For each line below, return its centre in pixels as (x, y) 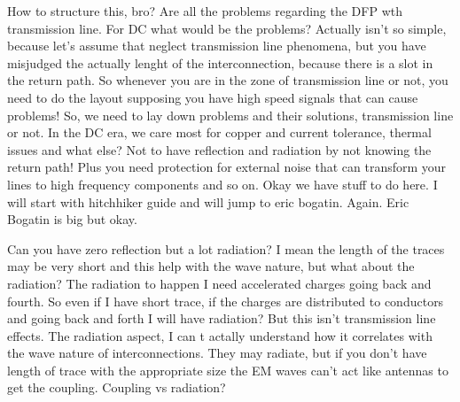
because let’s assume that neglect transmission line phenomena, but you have (217, 46)
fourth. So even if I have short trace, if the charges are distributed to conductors (226, 301)
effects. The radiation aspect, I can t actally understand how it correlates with (220, 335)
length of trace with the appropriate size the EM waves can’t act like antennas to (228, 370)
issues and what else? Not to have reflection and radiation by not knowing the (219, 149)
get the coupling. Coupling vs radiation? (117, 387)
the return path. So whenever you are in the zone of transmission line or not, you (228, 80)
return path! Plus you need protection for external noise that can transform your (227, 167)
